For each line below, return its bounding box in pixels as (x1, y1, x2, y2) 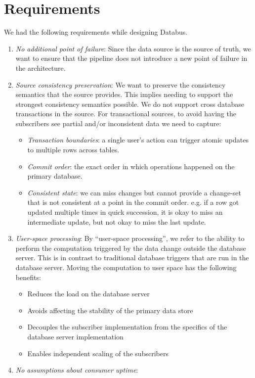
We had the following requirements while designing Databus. (4, 27, 188, 37)
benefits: (15, 272, 41, 282)
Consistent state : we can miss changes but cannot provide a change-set (27, 187, 241, 197)
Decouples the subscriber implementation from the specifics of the (27, 322, 227, 332)
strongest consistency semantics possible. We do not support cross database (15, 98, 245, 109)
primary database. (27, 171, 83, 181)
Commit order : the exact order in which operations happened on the (27, 161, 235, 171)
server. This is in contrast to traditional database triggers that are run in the (15, 252, 249, 263)
